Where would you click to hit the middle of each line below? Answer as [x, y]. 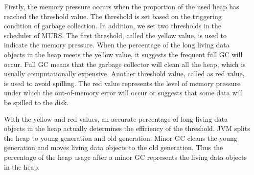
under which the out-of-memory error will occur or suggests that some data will [124, 93]
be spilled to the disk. [36, 102]
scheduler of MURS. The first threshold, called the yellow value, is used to [115, 35]
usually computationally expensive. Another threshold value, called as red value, [124, 74]
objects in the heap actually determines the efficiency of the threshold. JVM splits [127, 128]
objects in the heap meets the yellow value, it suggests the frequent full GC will [123, 54]
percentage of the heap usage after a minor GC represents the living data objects [126, 157]
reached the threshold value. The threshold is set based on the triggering [113, 16]
